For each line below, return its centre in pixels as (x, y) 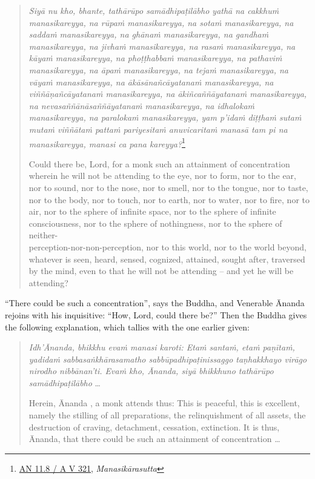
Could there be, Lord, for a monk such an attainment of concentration (159, 163)
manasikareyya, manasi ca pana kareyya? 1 (107, 142)
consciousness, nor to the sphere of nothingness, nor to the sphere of (155, 223)
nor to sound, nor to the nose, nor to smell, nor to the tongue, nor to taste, (168, 187)
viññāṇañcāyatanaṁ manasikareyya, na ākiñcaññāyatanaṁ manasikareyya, (168, 94)
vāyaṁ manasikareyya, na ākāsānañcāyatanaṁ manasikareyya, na (151, 82)
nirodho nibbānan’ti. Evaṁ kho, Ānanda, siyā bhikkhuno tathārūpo (151, 371)
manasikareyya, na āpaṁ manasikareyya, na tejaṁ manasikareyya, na (158, 69)
